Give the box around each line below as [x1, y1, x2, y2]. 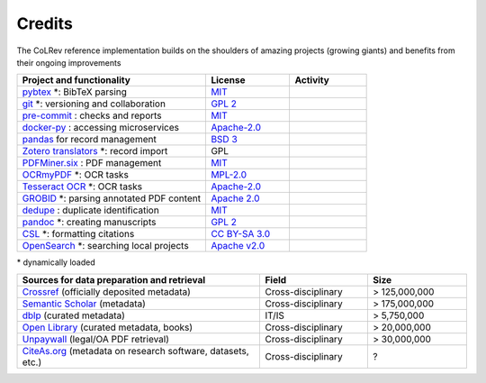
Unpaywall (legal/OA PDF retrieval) [22, 333, 170, 345]
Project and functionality [22, 74, 130, 87]
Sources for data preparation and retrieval [22, 273, 206, 286]
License [211, 74, 246, 87]
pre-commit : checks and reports [22, 109, 162, 122]
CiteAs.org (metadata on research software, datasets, [22, 344, 249, 357]
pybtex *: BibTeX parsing [22, 86, 128, 98]
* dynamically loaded [16, 257, 95, 268]
